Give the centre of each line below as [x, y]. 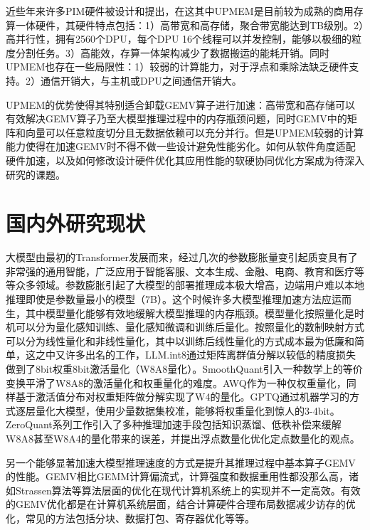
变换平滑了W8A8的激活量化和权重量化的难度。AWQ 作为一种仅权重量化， [176, 382]
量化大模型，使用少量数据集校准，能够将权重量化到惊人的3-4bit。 [187, 410]
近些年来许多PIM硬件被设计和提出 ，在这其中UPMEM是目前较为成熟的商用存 [185, 11]
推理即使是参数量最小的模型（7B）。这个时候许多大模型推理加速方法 [164, 299]
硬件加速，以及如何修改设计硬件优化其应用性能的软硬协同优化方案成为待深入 [185, 160]
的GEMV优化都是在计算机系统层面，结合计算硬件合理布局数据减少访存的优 [181, 504]
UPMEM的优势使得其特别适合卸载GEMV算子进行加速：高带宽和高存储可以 [181, 104]
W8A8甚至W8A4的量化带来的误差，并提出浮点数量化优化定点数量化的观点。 [183, 438]
